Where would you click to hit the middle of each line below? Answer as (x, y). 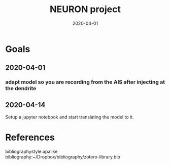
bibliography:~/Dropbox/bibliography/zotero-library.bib (63, 157)
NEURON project (85, 9)
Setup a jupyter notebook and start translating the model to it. (70, 117)
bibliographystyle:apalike (31, 151)
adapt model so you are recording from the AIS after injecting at (85, 82)
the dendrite (21, 89)
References (30, 137)
